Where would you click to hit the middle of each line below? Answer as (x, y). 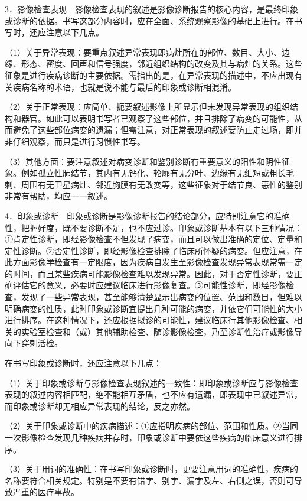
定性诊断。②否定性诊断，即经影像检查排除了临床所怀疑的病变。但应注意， (149, 250)
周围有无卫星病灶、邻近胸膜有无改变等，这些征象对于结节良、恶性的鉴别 (161, 184)
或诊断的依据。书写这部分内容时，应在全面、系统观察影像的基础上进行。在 (149, 20)
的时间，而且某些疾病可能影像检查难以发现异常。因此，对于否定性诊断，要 (149, 273)
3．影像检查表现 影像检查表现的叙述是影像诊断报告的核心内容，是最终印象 (151, 9)
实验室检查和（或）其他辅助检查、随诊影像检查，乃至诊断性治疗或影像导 (161, 331)
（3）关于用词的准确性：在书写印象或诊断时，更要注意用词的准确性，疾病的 (151, 469)
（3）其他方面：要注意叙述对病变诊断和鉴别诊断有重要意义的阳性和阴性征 (147, 161)
